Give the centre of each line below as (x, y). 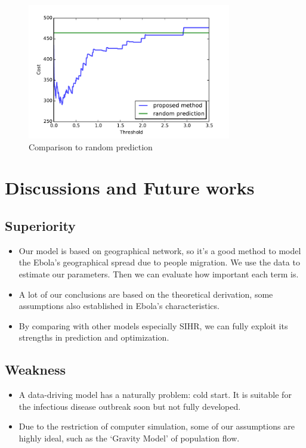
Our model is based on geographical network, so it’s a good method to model (160, 250)
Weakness (35, 370)
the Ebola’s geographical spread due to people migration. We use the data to (159, 262)
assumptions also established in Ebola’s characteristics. (119, 306)
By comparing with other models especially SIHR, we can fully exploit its (153, 325)
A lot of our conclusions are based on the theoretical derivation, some (146, 294)
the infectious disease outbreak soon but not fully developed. (130, 406)
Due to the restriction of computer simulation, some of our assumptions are (157, 426)
